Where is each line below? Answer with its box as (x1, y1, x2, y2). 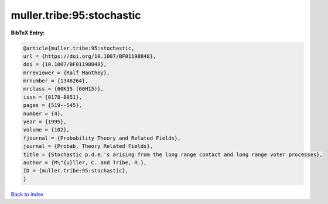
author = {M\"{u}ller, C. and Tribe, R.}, (23, 160, 147, 166)
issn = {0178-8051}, (23, 94, 82, 101)
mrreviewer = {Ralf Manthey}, (23, 69, 110, 76)
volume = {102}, (23, 126, 70, 133)
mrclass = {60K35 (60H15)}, (23, 85, 104, 92)
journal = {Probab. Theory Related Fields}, (23, 143, 153, 150)
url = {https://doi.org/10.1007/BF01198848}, (23, 53, 156, 60)
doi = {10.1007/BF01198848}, (23, 61, 107, 68)
